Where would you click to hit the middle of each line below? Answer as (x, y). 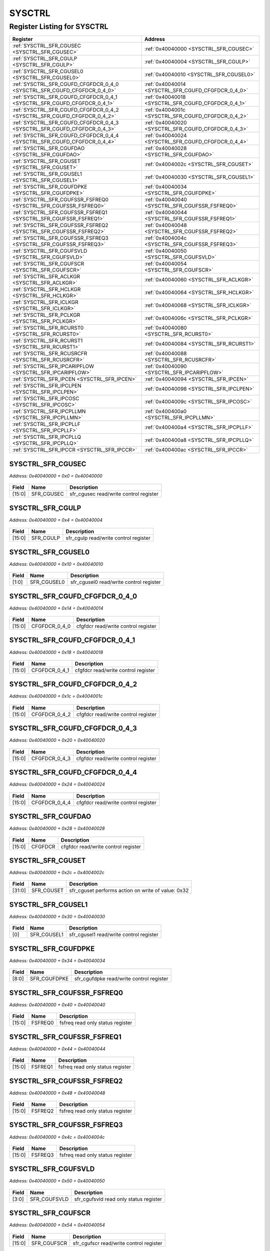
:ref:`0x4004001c (165, 110)
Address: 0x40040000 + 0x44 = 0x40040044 (57, 1049)
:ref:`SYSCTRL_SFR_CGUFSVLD (50, 251)
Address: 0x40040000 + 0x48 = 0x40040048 (57, 1093)
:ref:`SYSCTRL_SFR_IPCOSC (46, 399)
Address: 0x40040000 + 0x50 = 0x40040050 (57, 1181)
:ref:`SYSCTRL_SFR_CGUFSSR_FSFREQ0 (60, 200)
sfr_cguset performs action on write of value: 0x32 (129, 891)
